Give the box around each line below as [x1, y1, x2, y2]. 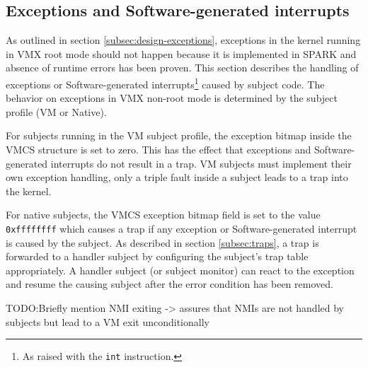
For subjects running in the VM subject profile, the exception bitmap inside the [6, 128, 352, 143]
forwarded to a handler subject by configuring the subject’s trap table [6, 249, 309, 264]
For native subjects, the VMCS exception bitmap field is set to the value [6, 207, 321, 222]
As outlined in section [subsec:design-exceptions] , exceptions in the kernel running [6, 33, 361, 47]
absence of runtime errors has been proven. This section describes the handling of [6, 60, 359, 75]
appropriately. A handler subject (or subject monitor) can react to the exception [6, 262, 355, 277]
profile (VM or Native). [6, 104, 107, 119]
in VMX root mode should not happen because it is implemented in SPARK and [6, 46, 357, 61]
